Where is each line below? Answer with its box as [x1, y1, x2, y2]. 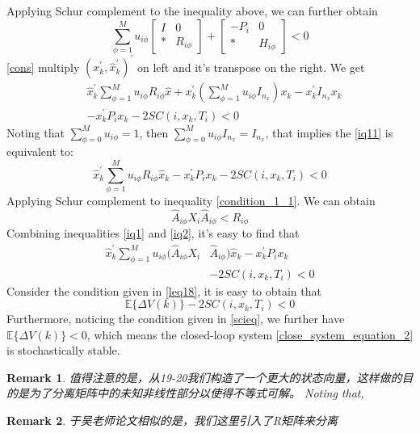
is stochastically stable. [6, 342, 120, 359]
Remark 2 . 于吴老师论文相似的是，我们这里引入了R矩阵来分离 [6, 412, 338, 429]
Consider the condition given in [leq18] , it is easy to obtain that [6, 282, 321, 299]
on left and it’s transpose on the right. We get [137, 58, 365, 75]
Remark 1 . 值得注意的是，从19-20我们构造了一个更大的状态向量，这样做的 [6, 368, 402, 385]
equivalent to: [6, 143, 73, 160]
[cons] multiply [6, 58, 80, 75]
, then [139, 124, 169, 141]
